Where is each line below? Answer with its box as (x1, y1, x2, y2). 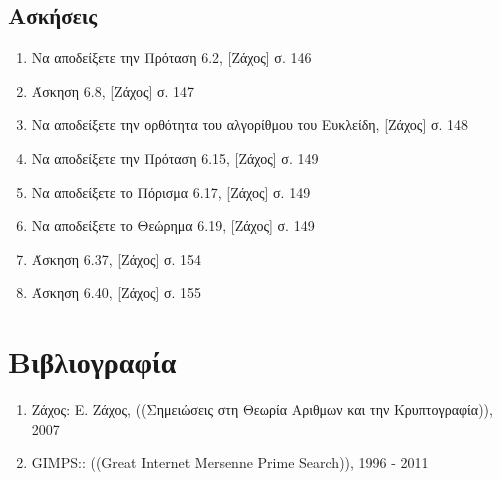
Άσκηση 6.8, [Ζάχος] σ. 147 (31, 80, 195, 101)
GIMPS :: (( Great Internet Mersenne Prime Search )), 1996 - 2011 (31, 452, 429, 473)
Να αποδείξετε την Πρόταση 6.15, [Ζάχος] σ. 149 (31, 147, 319, 168)
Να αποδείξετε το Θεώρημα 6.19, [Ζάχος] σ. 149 (31, 215, 315, 236)
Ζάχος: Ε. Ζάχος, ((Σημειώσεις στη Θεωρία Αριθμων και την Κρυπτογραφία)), (31, 399, 493, 420)
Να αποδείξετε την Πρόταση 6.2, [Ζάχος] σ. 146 (31, 47, 312, 68)
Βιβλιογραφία (8, 341, 177, 382)
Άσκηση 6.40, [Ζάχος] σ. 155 (31, 282, 202, 303)
